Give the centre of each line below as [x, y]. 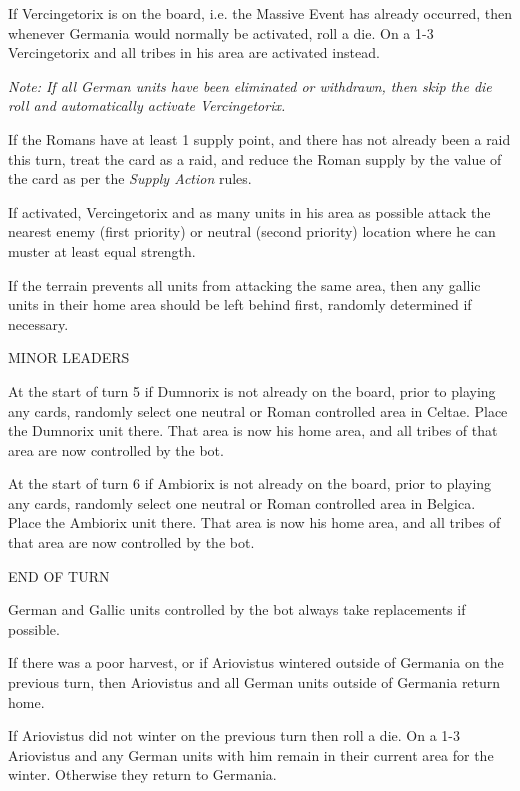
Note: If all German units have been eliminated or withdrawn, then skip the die [250, 85]
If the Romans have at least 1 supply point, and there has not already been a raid [259, 138]
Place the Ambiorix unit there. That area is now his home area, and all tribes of [254, 522]
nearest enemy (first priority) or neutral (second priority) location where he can [252, 231]
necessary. [38, 323]
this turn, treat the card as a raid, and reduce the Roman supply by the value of [255, 158]
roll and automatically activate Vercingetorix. [147, 105]
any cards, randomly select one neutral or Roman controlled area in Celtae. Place [258, 410]
